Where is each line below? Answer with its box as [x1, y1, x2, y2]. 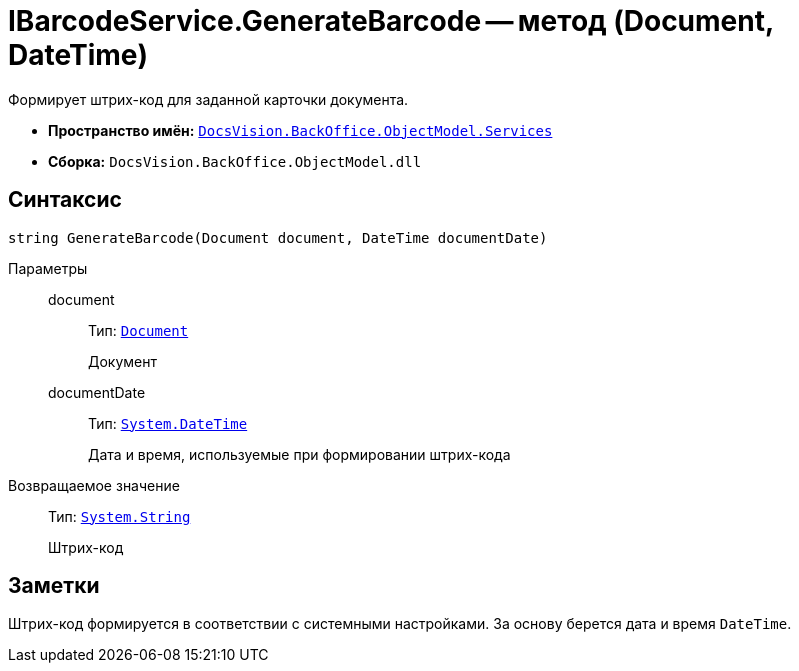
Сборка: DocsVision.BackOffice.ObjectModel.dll [48, 152, 422, 170]
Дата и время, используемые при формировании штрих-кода [88, 445, 511, 463]
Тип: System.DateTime [88, 414, 248, 432]
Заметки [8, 573, 100, 599]
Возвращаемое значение [8, 476, 180, 494]
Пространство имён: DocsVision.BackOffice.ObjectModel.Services [48, 121, 553, 139]
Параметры [8, 259, 88, 277]
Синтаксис [8, 187, 122, 213]
